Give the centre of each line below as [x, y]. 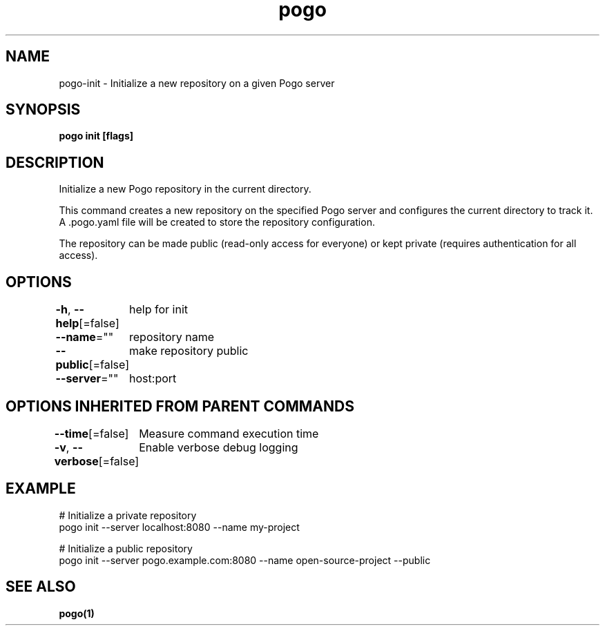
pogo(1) [77, 613]
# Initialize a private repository [128, 515]
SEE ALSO [41, 587]
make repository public [189, 351]
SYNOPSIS [43, 110]
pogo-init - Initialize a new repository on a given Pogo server [197, 83]
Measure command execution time [229, 433]
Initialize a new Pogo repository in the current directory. [185, 189]
